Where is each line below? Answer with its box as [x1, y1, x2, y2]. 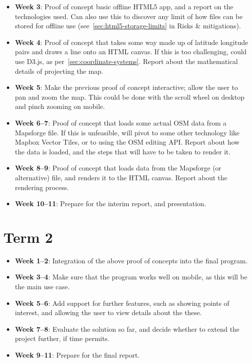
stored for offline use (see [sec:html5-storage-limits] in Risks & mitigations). [15, 21, 241, 31]
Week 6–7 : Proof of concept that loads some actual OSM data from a [15, 117, 227, 128]
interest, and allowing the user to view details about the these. [15, 307, 202, 318]
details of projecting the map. [15, 65, 103, 76]
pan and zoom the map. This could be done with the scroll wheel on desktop [15, 91, 245, 102]
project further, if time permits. [15, 333, 110, 343]
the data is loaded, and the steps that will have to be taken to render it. [15, 146, 231, 156]
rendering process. [15, 182, 69, 192]
